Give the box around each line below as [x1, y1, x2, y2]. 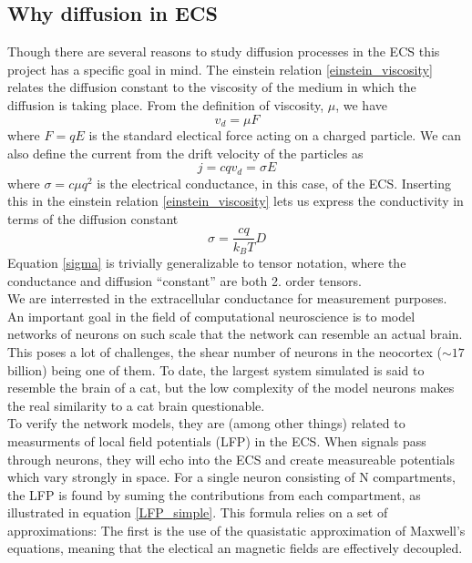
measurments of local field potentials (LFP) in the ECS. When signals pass [7, 431, 426, 450]
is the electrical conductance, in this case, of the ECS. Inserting [97, 173, 451, 192]
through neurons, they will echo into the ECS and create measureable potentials [7, 449, 455, 468]
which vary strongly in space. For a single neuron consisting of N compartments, [7, 467, 457, 486]
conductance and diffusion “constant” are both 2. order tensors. [7, 271, 362, 290]
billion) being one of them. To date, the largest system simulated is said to [7, 360, 425, 379]
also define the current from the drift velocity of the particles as [7, 143, 364, 162]
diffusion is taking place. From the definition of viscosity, [7, 95, 324, 114]
